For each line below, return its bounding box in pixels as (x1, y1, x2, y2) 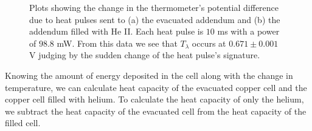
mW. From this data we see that (57, 36, 178, 49)
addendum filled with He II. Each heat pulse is (29, 25, 204, 38)
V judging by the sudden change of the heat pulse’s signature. (29, 49, 260, 61)
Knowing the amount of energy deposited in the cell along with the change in (5, 69, 293, 81)
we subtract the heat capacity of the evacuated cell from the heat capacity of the (5, 104, 307, 117)
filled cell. (5, 116, 41, 129)
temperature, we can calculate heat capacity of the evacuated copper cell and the (5, 81, 307, 93)
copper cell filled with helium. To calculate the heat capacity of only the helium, (5, 93, 304, 106)
